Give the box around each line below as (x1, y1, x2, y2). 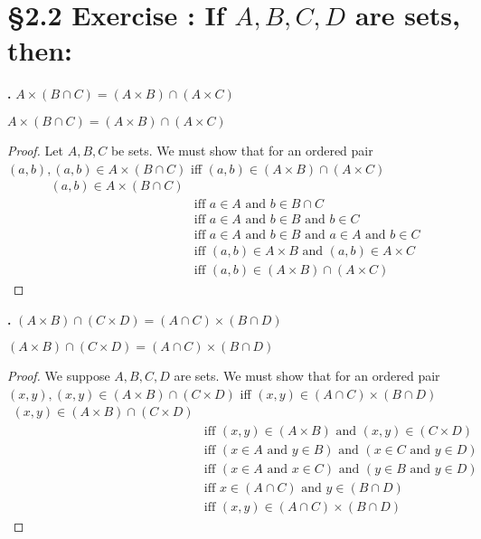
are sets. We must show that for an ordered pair (174, 366, 440, 385)
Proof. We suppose (7, 366, 110, 385)
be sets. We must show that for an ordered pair (110, 140, 373, 159)
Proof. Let (7, 140, 63, 159)
